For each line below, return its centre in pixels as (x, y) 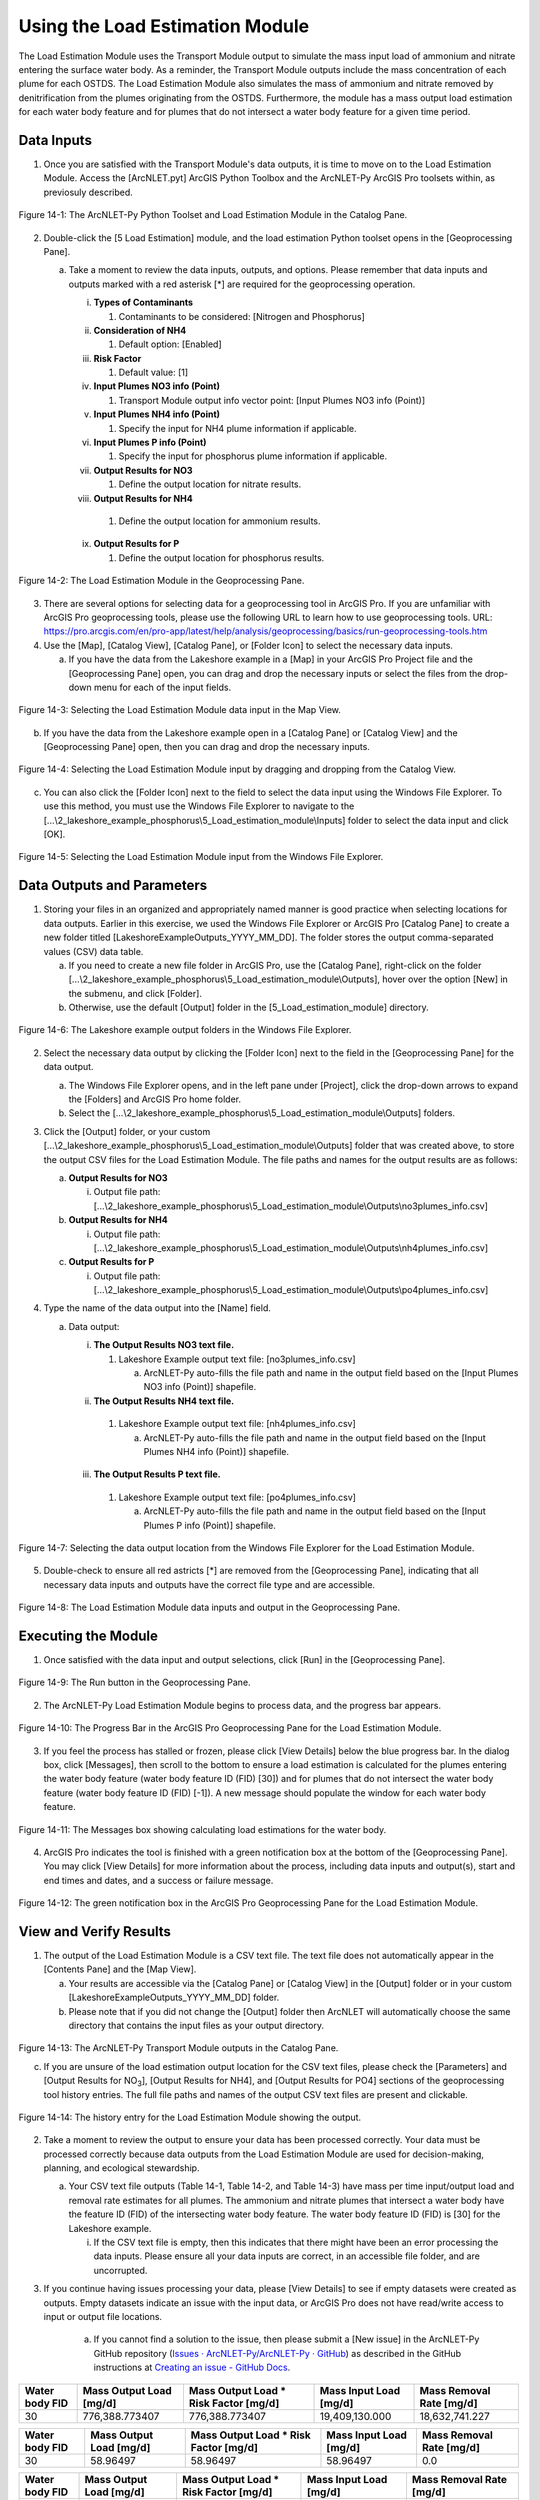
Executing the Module (88, 1635)
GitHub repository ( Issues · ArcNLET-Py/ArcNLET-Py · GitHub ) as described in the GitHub (277, 2353)
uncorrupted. (120, 2270)
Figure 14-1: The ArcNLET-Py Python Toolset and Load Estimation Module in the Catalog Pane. (213, 215)
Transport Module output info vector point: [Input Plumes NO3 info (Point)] (272, 400)
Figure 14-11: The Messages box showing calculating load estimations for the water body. (202, 1829)
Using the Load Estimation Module (164, 26)
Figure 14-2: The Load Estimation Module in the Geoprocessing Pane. (161, 581)
